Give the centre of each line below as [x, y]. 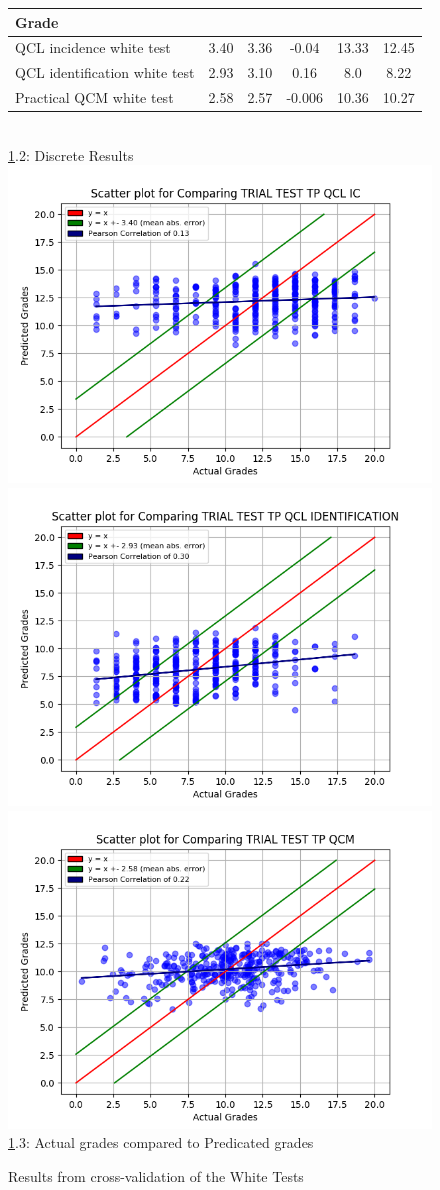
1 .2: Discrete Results [71, 154]
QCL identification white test [105, 72]
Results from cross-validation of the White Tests [156, 1175]
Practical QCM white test [94, 97]
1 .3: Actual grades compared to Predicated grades [161, 1142]
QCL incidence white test [93, 47]
